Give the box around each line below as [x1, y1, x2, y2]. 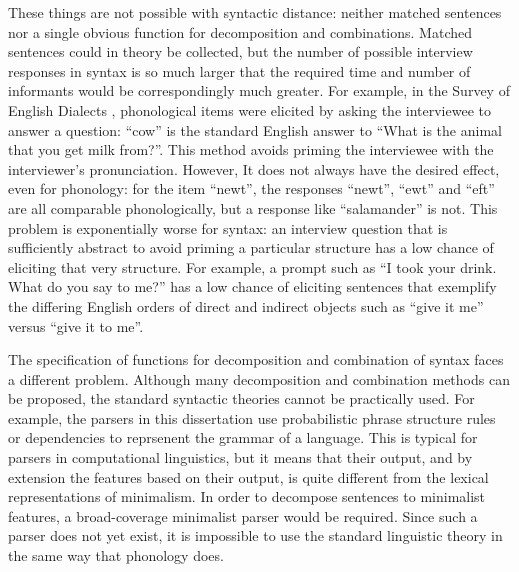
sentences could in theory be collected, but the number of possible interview [8, 41, 473, 62]
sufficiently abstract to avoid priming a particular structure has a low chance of [8, 237, 494, 258]
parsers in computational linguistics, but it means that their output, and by [8, 447, 473, 468]
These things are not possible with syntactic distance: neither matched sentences [8, 2, 502, 22]
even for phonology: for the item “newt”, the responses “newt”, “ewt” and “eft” [8, 178, 495, 199]
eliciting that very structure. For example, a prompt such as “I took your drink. [8, 256, 497, 277]
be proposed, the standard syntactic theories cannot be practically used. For [8, 388, 475, 409]
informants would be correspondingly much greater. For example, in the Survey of [8, 80, 510, 101]
